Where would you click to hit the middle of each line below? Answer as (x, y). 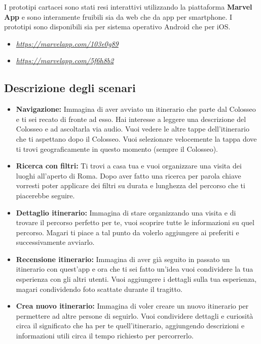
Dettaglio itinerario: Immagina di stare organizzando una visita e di (126, 212)
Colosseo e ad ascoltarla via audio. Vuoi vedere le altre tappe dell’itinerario (133, 129)
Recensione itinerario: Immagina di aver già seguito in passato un (123, 259)
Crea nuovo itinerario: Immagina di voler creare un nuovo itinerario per (132, 306)
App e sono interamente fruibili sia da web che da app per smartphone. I (118, 16)
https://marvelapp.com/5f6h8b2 (65, 60)
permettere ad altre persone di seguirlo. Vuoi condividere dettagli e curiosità (135, 315)
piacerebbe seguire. (45, 195)
